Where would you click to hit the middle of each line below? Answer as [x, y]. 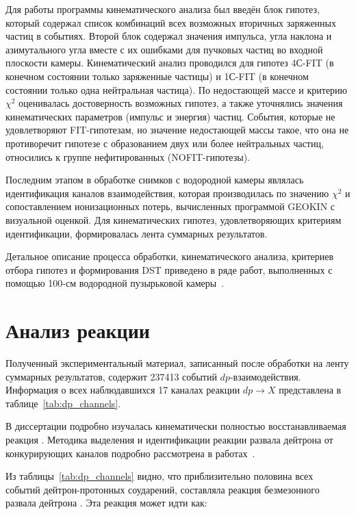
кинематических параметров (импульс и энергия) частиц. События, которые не [170, 116]
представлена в [310, 390]
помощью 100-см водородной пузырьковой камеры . [115, 283]
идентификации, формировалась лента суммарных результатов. [137, 233]
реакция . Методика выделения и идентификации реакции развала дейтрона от [169, 439]
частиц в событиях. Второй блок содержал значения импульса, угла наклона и [169, 36]
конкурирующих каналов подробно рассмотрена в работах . [130, 453]
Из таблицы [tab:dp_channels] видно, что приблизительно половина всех [160, 476]
